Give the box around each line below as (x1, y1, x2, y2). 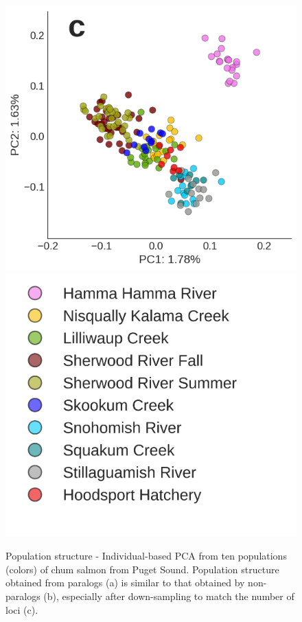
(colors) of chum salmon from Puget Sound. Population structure (5, 562, 279, 576)
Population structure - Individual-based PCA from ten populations (5, 549, 287, 563)
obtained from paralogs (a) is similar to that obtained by (5, 575, 245, 590)
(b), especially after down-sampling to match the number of (43, 589, 294, 603)
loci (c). (5, 602, 38, 617)
